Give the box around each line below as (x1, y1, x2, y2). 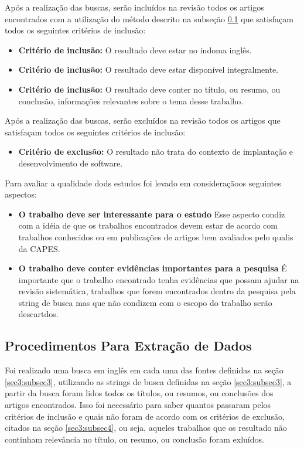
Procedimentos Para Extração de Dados (5, 336, 252, 355)
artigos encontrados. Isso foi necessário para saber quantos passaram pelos (5, 399, 271, 411)
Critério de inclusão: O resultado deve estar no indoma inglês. (18, 43, 252, 56)
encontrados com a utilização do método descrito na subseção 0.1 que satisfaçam (5, 12, 293, 25)
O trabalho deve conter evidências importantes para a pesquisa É (18, 262, 287, 274)
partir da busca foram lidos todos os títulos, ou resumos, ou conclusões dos (5, 387, 274, 399)
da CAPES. (18, 242, 60, 254)
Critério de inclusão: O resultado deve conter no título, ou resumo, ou (18, 83, 281, 95)
